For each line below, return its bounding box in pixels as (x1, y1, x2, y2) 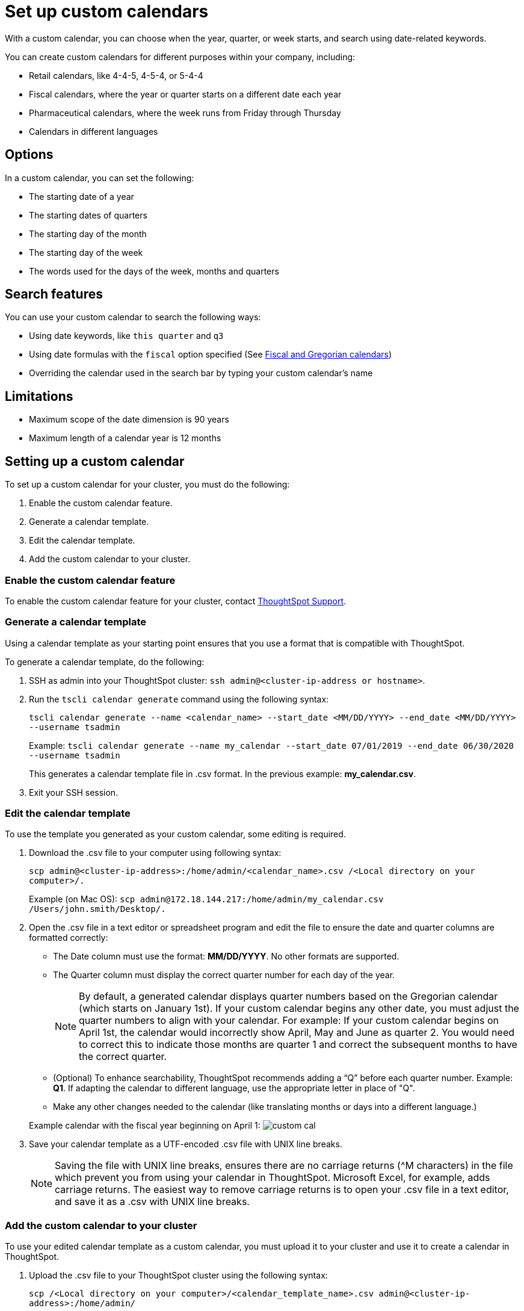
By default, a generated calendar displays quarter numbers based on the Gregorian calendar (79, 990, 498, 1003)
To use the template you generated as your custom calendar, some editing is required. (5, 829, 346, 840)
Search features (5, 287, 103, 302)
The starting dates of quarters (29, 209, 147, 220)
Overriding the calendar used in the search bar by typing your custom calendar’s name (29, 368, 373, 379)
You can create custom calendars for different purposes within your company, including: (5, 51, 356, 62)
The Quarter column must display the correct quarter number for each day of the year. (53, 970, 395, 981)
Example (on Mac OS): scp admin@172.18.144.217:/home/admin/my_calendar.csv (29, 894, 384, 905)
